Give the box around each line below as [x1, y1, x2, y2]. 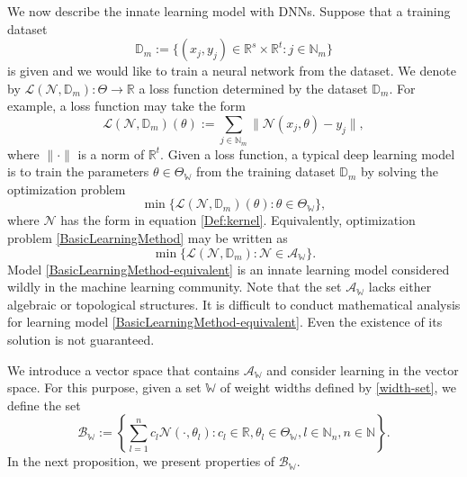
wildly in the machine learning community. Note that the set [7, 277, 342, 296]
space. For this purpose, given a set [7, 378, 202, 397]
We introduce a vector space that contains [7, 360, 240, 379]
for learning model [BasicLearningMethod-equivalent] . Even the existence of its [7, 312, 443, 331]
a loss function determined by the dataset [139, 78, 368, 97]
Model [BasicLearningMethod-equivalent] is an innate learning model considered [7, 259, 450, 278]
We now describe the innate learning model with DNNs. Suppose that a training [7, 2, 451, 20]
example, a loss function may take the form [7, 96, 247, 115]
